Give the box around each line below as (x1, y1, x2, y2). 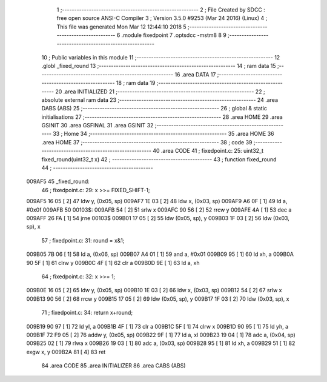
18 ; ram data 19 (116, 79, 156, 87)
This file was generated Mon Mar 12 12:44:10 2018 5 (56, 23, 187, 30)
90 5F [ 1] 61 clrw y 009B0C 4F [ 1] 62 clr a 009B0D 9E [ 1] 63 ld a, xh (26, 259, 200, 266)
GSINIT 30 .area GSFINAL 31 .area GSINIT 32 (41, 122, 154, 129)
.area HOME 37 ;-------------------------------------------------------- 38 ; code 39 (41, 138, 253, 146)
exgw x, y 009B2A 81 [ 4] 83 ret (26, 348, 106, 355)
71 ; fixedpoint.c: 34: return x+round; (41, 309, 133, 317)
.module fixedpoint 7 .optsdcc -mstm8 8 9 (121, 32, 226, 39)
